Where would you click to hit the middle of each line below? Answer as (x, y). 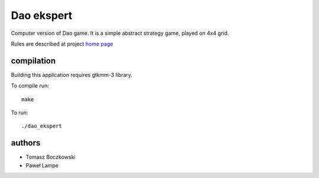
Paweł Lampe (42, 165)
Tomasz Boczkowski (51, 157)
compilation (33, 61)
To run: (20, 113)
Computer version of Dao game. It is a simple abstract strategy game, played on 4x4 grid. (120, 33)
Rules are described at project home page (62, 44)
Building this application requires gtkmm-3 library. (72, 75)
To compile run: (30, 86)
